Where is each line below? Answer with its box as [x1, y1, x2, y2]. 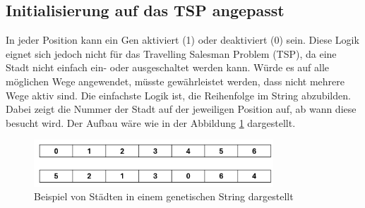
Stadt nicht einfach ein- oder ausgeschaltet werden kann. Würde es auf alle [6, 60, 330, 75]
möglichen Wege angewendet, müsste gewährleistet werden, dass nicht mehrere [6, 73, 345, 88]
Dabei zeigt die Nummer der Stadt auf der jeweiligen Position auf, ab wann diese [6, 102, 357, 116]
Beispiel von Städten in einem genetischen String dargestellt [34, 189, 294, 204]
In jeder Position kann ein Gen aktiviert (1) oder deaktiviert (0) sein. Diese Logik [6, 32, 359, 47]
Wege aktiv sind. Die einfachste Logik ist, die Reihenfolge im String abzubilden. [6, 87, 351, 102]
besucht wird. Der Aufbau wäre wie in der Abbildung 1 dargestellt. [6, 115, 296, 130]
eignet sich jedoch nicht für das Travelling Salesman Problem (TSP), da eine [6, 46, 337, 61]
